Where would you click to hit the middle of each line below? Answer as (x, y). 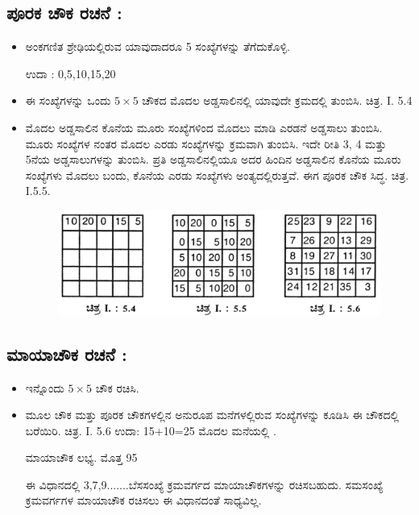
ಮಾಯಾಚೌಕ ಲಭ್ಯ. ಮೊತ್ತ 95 (81, 457)
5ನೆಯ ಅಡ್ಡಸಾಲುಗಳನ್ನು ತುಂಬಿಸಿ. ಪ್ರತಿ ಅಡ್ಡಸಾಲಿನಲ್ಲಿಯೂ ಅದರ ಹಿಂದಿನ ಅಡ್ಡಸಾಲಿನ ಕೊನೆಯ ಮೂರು (213, 159)
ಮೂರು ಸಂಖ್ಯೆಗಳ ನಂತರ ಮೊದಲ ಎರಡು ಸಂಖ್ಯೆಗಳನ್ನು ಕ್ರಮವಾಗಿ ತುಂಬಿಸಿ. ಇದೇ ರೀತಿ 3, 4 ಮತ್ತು (206, 143)
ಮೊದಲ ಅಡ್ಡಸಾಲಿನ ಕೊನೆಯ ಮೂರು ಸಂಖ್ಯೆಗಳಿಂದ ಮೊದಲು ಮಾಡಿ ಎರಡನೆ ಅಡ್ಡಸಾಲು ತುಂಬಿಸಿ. (204, 127)
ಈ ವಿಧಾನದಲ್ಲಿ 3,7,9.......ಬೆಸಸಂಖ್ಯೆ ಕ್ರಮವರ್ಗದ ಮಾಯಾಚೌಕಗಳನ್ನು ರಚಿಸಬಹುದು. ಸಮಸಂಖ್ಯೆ (204, 484)
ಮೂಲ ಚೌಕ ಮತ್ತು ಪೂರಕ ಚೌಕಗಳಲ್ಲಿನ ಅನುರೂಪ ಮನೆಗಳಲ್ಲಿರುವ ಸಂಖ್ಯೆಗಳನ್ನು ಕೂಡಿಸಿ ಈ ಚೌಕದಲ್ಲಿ (212, 415)
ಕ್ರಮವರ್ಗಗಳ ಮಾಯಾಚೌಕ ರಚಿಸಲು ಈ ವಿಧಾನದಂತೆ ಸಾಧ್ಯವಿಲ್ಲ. (143, 500)
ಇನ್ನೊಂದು (45, 387)
